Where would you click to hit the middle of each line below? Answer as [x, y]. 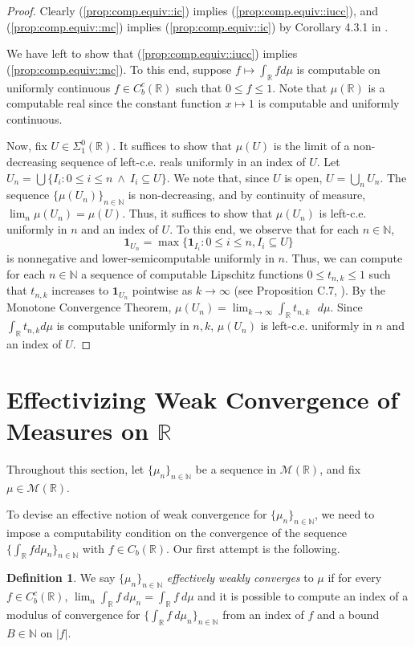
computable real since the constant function [114, 103]
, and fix [340, 468]
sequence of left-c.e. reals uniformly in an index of [183, 161]
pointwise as [162, 290]
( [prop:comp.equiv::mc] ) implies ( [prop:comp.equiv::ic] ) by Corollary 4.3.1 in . [197, 26]
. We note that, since [218, 177]
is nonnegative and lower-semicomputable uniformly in [140, 258]
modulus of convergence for [73, 614]
